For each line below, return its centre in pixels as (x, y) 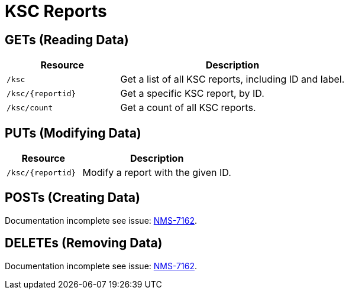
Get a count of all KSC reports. (188, 108)
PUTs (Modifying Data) (73, 133)
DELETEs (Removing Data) (84, 243)
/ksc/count (30, 107)
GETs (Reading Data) (67, 40)
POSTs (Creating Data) (72, 198)
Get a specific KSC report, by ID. (192, 94)
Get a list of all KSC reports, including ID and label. (232, 79)
